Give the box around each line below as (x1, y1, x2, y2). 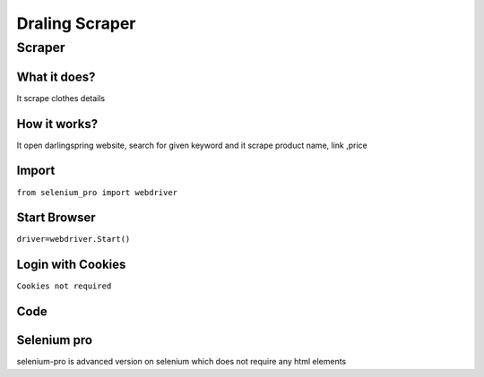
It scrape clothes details (16, 92, 106, 103)
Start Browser (16, 210, 96, 226)
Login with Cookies (16, 257, 126, 272)
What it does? (16, 69, 96, 84)
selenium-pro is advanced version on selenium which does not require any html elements (16, 356, 347, 367)
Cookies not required (16, 281, 112, 291)
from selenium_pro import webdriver (16, 187, 178, 197)
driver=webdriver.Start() (16, 234, 131, 244)
